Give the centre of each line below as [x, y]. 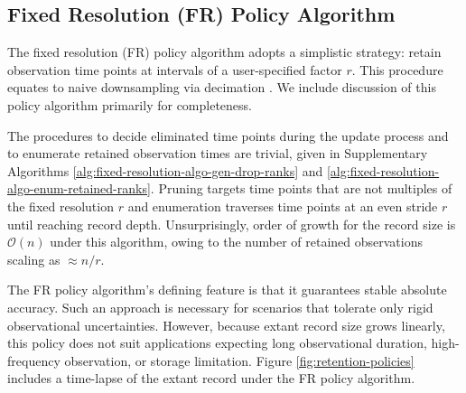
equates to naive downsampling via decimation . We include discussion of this [222, 87]
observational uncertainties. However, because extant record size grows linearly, [226, 325]
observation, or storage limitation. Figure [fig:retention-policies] [239, 360]
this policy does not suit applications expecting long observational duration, [217, 343]
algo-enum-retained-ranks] [79, 188]
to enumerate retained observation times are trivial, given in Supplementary [218, 153]
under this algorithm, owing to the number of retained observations [237, 242]
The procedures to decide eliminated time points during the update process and [228, 135]
